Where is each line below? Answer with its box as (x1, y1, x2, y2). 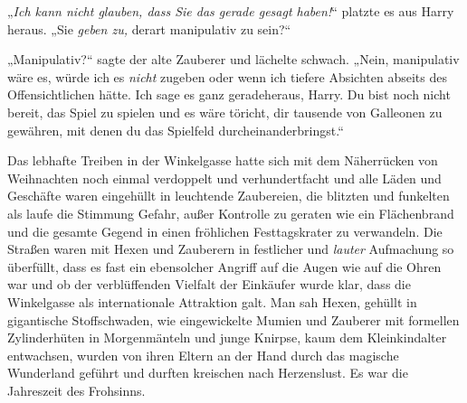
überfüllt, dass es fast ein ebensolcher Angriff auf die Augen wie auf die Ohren (7, 257, 442, 276)
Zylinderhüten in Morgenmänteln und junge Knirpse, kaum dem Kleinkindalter (7, 328, 447, 347)
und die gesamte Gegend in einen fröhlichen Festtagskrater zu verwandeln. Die (7, 221, 443, 240)
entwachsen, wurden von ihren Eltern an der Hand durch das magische (7, 345, 399, 364)
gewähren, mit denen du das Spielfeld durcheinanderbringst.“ (7, 120, 344, 139)
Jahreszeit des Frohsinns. (7, 380, 146, 399)
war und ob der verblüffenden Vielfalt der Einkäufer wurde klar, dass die (7, 275, 411, 294)
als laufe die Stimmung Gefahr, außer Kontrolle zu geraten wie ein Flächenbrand (7, 203, 454, 222)
